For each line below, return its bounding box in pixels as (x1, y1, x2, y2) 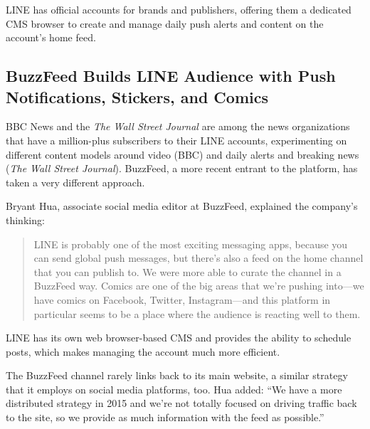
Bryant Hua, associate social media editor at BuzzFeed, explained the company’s (6, 198, 358, 213)
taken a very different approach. (6, 174, 145, 189)
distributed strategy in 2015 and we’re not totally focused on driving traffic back (6, 396, 357, 411)
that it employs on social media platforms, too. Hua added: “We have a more (6, 381, 342, 396)
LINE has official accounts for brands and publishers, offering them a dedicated (6, 2, 351, 16)
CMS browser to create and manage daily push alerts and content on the (6, 16, 324, 31)
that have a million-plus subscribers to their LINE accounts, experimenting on (6, 132, 347, 147)
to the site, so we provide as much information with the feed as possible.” (6, 410, 324, 425)
